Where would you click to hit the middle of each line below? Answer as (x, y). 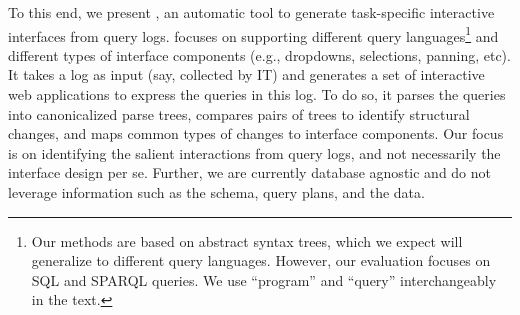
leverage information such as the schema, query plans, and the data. (216, 192)
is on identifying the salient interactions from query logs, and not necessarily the (254, 152)
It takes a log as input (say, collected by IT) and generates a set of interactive (246, 74)
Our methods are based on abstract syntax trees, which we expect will (247, 240)
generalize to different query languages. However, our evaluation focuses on (261, 260)
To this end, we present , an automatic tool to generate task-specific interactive (251, 12)
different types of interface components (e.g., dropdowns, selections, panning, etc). (259, 54)
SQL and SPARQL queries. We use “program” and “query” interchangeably (264, 279)
